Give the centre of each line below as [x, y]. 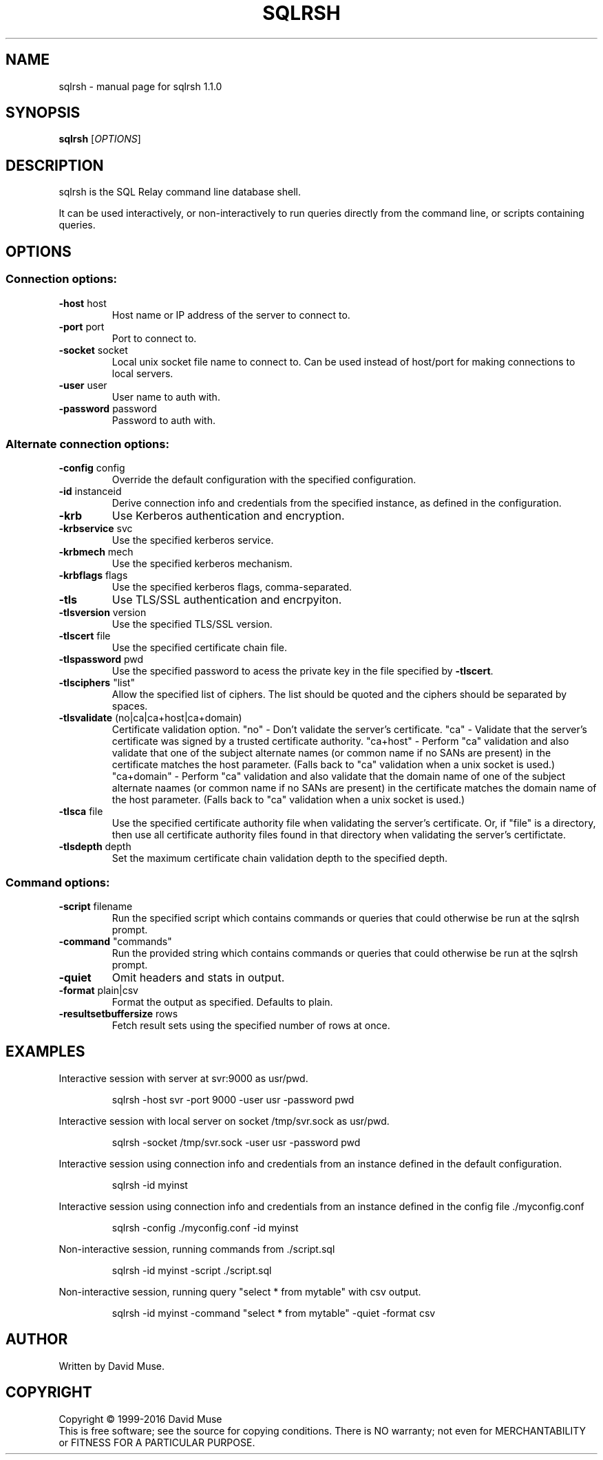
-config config [92, 468]
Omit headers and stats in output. [198, 977]
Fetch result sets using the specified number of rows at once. [251, 1025]
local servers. [142, 373]
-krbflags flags [93, 575]
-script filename [96, 906]
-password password [108, 408]
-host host [83, 303]
